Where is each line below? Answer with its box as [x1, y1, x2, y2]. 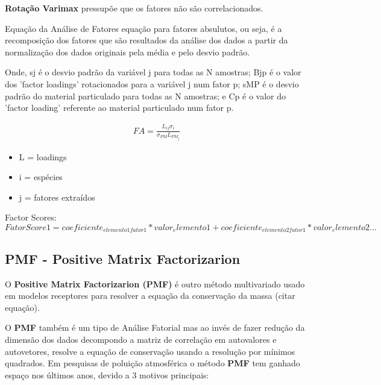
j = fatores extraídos [19, 190, 95, 203]
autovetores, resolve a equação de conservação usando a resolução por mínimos [5, 345, 295, 357]
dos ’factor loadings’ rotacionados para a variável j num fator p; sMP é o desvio [5, 77, 299, 90]
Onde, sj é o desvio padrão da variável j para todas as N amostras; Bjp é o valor [5, 66, 301, 78]
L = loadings [19, 150, 67, 163]
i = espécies [19, 171, 63, 183]
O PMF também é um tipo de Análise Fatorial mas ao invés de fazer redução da [5, 321, 305, 334]
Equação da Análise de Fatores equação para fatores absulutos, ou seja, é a [5, 22, 282, 34]
